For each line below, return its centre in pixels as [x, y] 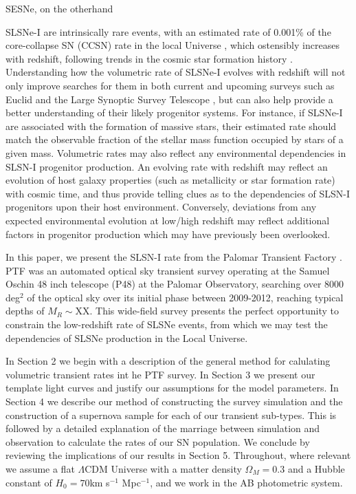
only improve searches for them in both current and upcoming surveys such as [170, 85]
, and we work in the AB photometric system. [246, 482]
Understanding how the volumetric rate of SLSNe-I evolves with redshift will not [176, 72]
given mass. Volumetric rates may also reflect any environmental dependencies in [176, 152]
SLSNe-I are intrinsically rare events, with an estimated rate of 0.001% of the [168, 31]
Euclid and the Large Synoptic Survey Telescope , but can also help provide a [169, 99]
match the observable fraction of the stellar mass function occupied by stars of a [175, 139]
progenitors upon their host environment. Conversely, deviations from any [161, 207]
